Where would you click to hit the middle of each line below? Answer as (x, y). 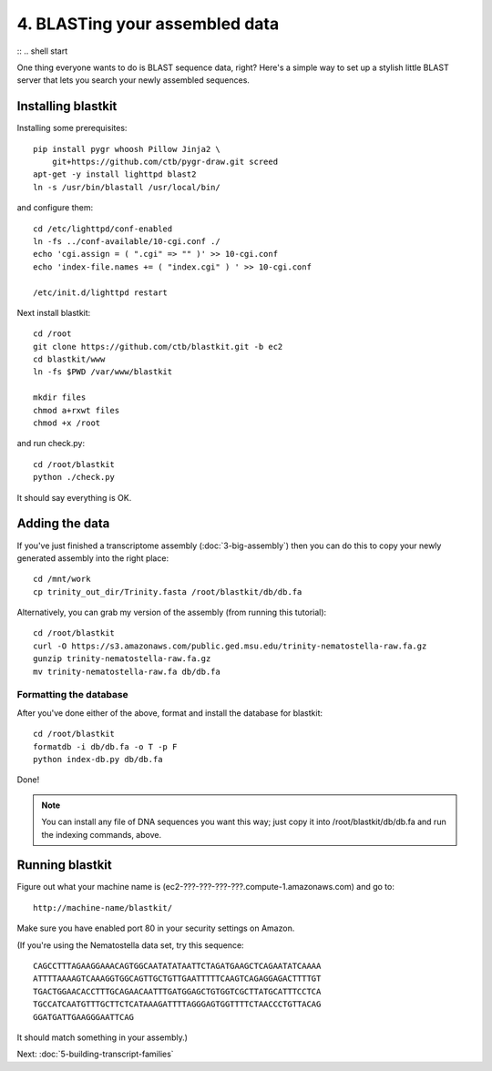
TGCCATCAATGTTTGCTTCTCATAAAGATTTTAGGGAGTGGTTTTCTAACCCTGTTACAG (177, 1005)
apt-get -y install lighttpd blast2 (115, 174)
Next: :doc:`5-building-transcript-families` (95, 1054)
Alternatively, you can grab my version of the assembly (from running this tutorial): (172, 612)
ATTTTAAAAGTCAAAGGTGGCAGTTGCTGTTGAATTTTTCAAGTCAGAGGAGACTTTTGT (177, 979)
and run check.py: (51, 444)
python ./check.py (74, 477)
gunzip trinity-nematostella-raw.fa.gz (122, 659)
